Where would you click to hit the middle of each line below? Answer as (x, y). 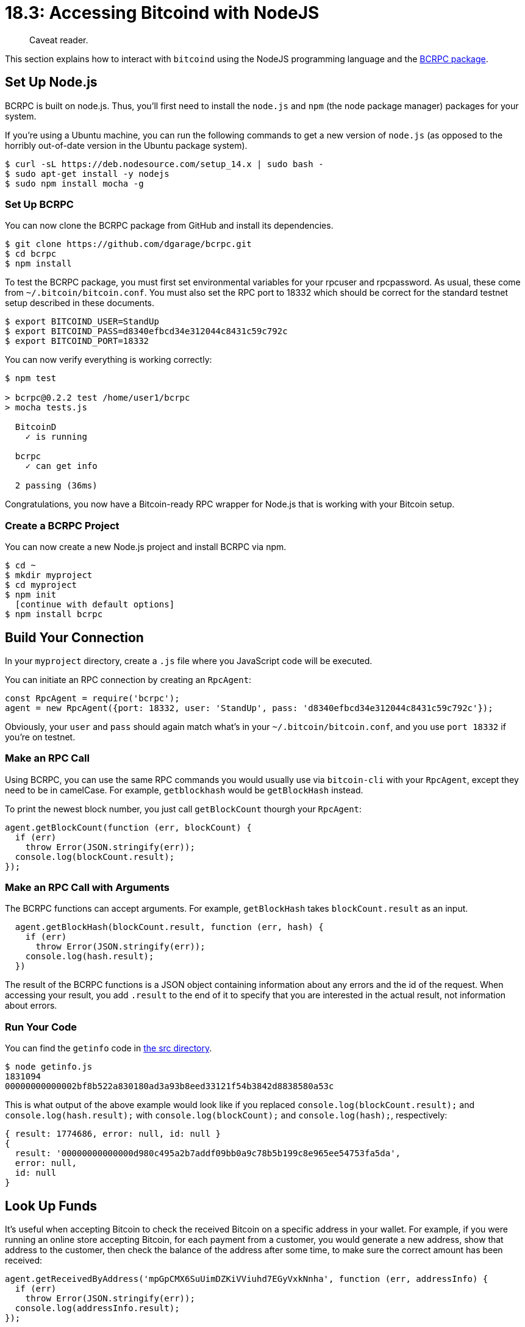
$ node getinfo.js (49, 1067)
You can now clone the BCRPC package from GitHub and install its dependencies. (169, 226)
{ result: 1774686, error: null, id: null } (113, 1134)
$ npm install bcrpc (54, 614)
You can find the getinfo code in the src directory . (109, 1048)
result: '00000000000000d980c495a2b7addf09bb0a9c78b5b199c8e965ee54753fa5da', (208, 1154)
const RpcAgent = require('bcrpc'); (92, 698)
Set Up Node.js (51, 82)
